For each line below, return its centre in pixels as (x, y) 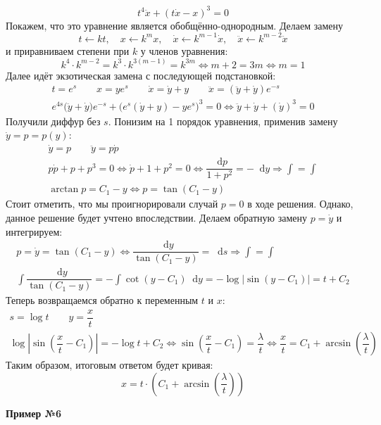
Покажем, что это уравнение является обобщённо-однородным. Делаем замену (175, 25)
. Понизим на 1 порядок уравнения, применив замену (223, 121)
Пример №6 (34, 413)
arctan (65, 190)
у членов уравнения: (184, 50)
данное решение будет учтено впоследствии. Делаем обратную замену (156, 217)
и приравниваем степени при (68, 50)
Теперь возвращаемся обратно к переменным (102, 300)
